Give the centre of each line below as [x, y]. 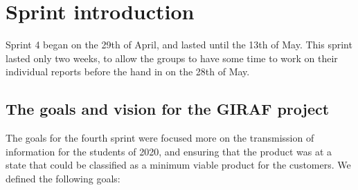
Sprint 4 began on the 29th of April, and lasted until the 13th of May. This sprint [179, 45]
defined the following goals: [63, 178]
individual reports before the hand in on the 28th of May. [128, 72]
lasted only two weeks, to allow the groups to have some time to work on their [172, 58]
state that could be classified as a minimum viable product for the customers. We [178, 165]
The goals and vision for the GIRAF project [168, 109]
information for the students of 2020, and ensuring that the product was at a [169, 151]
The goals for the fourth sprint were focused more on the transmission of [160, 138]
